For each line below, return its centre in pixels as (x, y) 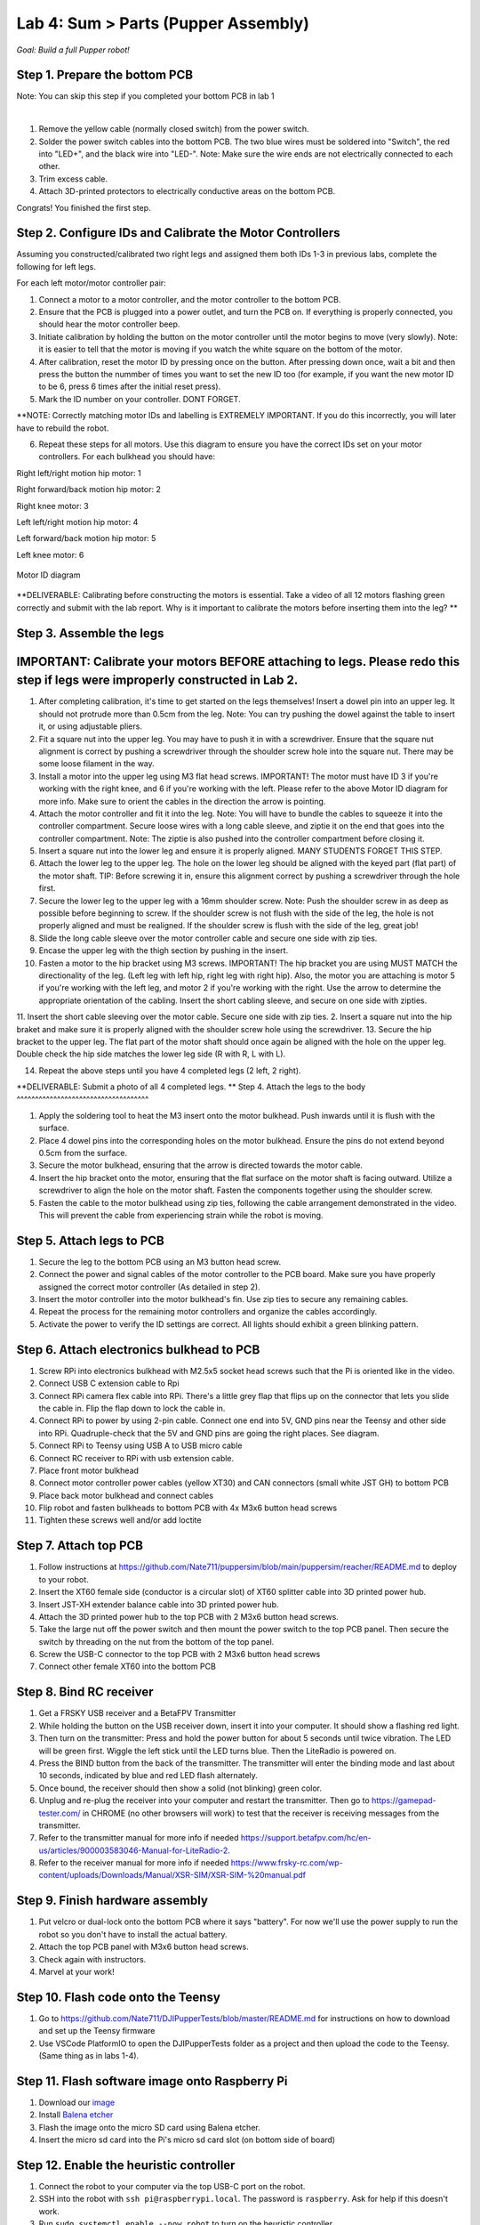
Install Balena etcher (76, 2115)
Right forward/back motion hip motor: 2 (89, 489)
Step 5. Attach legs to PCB (90, 1240)
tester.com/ (60, 1813)
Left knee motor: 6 (50, 554)
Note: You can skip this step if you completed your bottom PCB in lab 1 (145, 96)
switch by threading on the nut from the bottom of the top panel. (156, 1641)
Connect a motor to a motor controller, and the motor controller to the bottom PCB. (190, 299)
